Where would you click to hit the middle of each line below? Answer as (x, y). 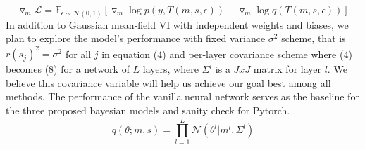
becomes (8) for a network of (68, 69)
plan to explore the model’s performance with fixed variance (136, 38)
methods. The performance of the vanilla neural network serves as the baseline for (182, 96)
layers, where (171, 69)
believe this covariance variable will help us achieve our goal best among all (168, 82)
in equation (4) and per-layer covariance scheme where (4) (227, 54)
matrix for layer (287, 69)
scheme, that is (314, 38)
